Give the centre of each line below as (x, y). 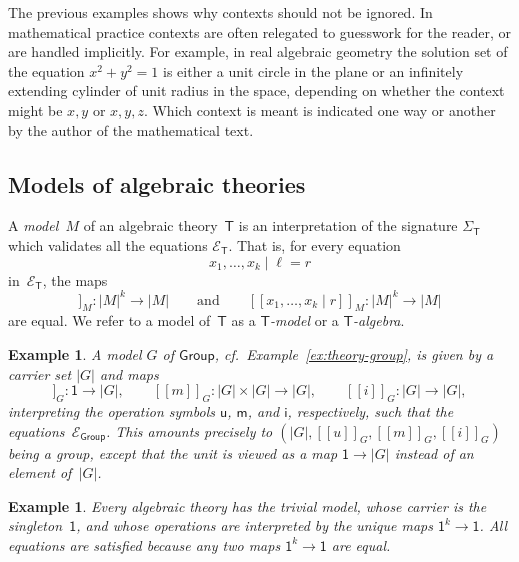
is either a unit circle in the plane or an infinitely (313, 70)
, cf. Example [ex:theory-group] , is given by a (354, 354)
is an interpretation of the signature (348, 225)
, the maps (75, 279)
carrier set (40, 373)
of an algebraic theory (150, 225)
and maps (129, 373)
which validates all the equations (108, 244)
